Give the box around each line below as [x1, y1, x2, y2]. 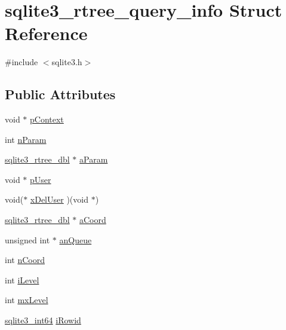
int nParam [5, 133, 47, 145]
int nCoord [5, 253, 45, 266]
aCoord [79, 213, 106, 226]
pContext [30, 113, 64, 126]
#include [5, 56, 38, 68]
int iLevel [5, 273, 39, 286]
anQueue [59, 233, 92, 246]
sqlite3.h [51, 56, 82, 68]
